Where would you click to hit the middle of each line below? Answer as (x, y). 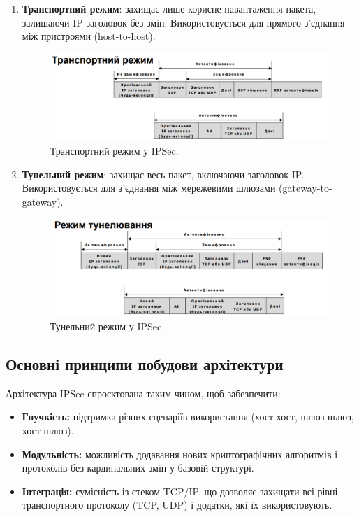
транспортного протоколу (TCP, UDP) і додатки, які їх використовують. (177, 505)
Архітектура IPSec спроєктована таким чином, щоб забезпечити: (143, 393)
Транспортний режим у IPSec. (114, 151)
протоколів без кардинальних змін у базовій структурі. (138, 468)
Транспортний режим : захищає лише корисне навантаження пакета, (169, 8)
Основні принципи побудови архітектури (145, 364)
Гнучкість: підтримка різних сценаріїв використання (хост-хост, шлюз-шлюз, (188, 417)
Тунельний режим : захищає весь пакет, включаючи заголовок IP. (163, 174)
